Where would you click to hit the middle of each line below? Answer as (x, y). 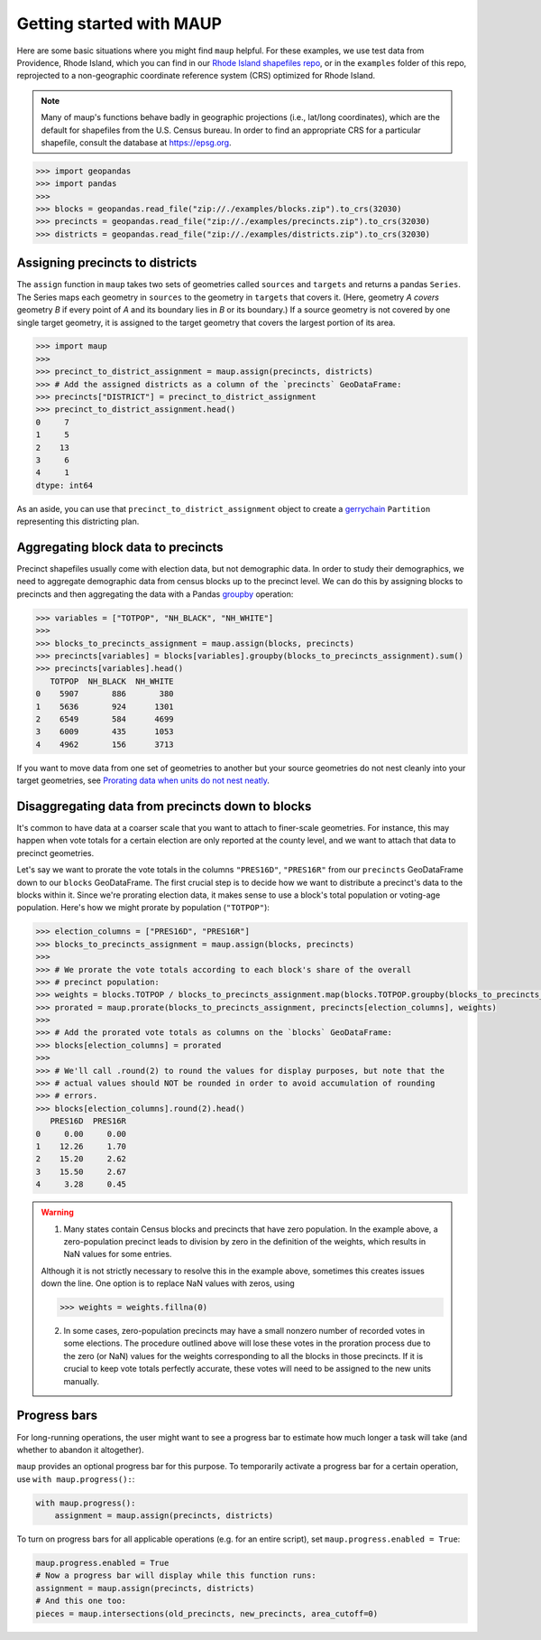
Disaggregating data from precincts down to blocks (164, 806)
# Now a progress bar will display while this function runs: (176, 1575)
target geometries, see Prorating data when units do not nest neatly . (143, 780)
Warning (57, 1212)
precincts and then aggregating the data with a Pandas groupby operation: (155, 594)
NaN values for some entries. (118, 1254)
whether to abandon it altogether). (80, 1449)
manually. (81, 1381)
